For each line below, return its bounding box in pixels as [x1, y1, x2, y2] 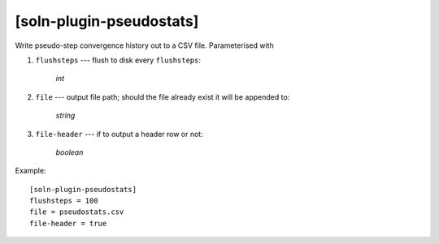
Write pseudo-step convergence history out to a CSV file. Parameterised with [15, 41, 274, 50]
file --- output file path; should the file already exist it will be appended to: [35, 92, 290, 101]
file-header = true [29, 219, 107, 228]
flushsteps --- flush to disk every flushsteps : [35, 55, 201, 65]
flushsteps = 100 [29, 196, 98, 206]
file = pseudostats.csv [29, 208, 124, 216]
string [55, 110, 76, 121]
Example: [15, 166, 46, 176]
